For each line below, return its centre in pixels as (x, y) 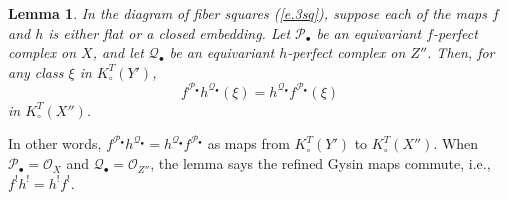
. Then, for (461, 52)
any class (36, 71)
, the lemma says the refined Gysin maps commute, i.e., (320, 163)
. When (456, 143)
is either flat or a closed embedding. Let (169, 32)
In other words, (55, 143)
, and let (118, 52)
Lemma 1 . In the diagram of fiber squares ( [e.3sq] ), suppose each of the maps (248, 13)
